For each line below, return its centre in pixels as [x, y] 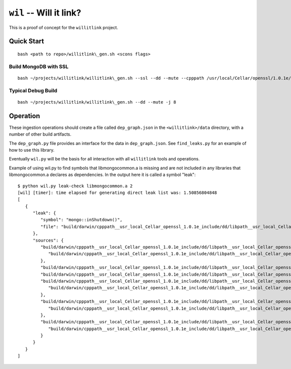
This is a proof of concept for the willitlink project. [64, 27]
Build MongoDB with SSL [39, 67]
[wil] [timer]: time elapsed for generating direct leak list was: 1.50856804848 [117, 193]
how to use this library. [32, 150]
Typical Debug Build [33, 90]
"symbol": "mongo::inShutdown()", [81, 220]
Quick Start [26, 41]
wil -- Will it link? [45, 13]
